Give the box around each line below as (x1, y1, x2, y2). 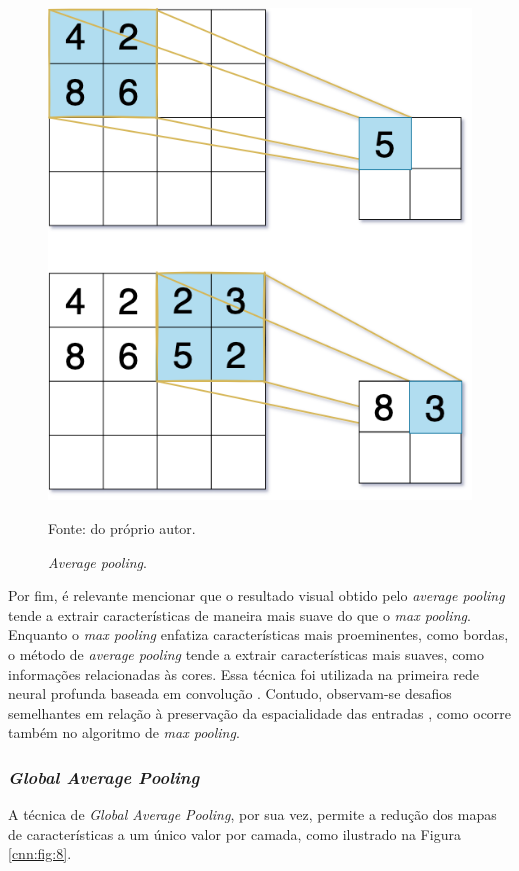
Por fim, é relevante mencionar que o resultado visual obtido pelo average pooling (8, 585, 505, 606)
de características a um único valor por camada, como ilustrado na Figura (8, 823, 461, 844)
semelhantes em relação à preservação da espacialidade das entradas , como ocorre (8, 702, 512, 723)
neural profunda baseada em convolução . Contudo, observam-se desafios (8, 683, 452, 704)
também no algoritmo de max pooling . (8, 722, 240, 743)
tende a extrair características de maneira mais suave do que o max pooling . (8, 604, 471, 625)
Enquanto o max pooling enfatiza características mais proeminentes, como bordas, (8, 624, 509, 645)
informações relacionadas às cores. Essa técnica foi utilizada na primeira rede (8, 663, 480, 684)
